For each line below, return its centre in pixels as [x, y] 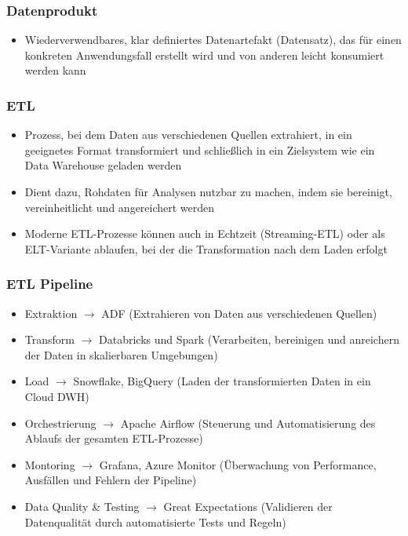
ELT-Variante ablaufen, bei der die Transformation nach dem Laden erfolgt [206, 248]
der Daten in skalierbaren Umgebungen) [121, 354]
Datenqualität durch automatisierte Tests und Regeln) [155, 521]
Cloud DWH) [57, 396]
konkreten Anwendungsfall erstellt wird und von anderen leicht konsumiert [204, 55]
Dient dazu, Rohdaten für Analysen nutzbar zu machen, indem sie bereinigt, [208, 191]
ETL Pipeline [50, 284]
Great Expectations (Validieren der [248, 506]
